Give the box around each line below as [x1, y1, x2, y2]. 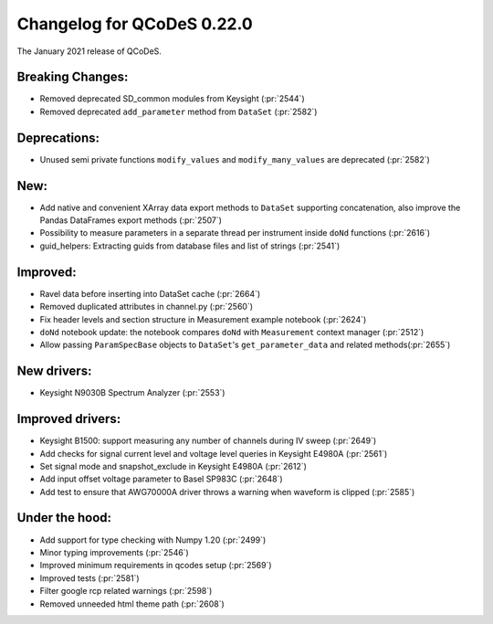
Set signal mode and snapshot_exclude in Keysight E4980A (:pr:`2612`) [39, 460, 308, 471]
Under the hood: [16, 510, 112, 525]
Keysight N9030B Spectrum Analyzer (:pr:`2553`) [39, 387, 226, 398]
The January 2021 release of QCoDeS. [16, 46, 162, 57]
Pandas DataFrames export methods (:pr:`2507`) [39, 215, 223, 226]
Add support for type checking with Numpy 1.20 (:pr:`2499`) [39, 534, 267, 545]
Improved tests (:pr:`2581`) [39, 572, 141, 584]
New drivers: [16, 364, 92, 379]
